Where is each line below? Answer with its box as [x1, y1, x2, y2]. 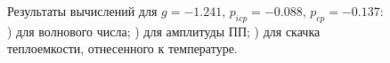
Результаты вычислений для [7, 2, 158, 20]
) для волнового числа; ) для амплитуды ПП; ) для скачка [7, 21, 321, 40]
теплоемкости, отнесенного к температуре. [7, 39, 238, 58]
